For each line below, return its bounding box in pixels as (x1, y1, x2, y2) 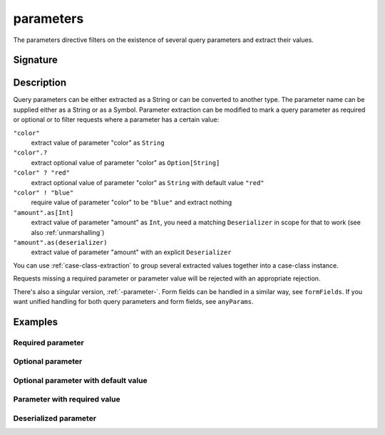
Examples (13, 315, 58, 327)
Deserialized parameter (13, 413, 96, 423)
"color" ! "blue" (13, 189, 74, 196)
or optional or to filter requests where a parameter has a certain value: (13, 115, 220, 124)
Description (13, 77, 67, 89)
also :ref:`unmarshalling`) (31, 228, 105, 236)
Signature (13, 54, 58, 66)
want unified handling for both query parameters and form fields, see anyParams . (13, 297, 254, 305)
